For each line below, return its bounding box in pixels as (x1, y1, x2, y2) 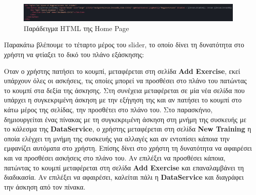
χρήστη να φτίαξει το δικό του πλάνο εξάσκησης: (4, 49, 144, 59)
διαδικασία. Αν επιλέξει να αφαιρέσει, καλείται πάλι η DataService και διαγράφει (4, 172, 244, 182)
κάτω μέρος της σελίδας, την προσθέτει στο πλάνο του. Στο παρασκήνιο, (4, 104, 213, 114)
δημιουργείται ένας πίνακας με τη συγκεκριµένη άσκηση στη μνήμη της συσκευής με (4, 114, 247, 124)
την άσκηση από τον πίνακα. (4, 181, 86, 192)
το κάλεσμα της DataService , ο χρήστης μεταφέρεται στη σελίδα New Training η (4, 124, 252, 134)
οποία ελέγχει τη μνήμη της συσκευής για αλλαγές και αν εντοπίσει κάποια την (4, 133, 230, 143)
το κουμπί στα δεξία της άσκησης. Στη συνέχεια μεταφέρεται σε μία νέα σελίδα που (4, 85, 245, 95)
